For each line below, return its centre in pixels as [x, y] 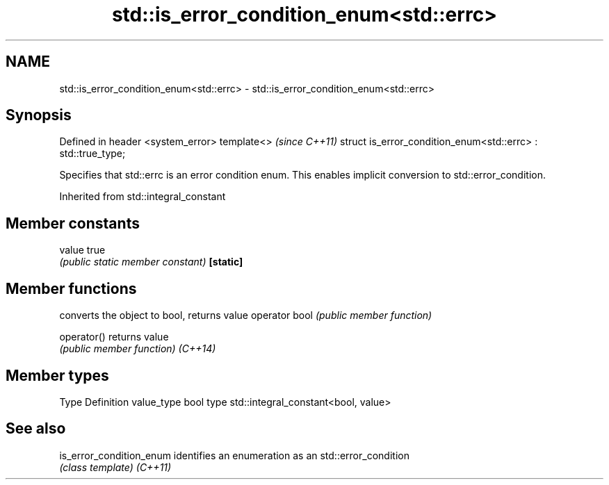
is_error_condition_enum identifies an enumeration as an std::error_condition [234, 455]
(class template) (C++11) [115, 467]
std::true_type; [92, 154]
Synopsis [39, 115]
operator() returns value [114, 337]
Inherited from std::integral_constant [143, 197]
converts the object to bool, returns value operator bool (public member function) [246, 315]
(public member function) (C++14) [138, 349]
